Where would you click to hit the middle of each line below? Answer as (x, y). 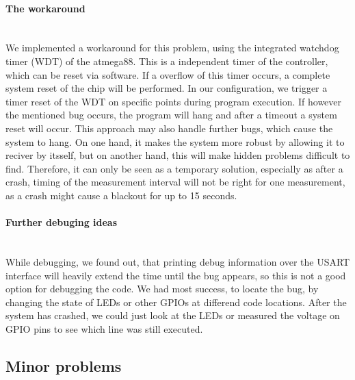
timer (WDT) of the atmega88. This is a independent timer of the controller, (167, 61)
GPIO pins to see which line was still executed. (104, 328)
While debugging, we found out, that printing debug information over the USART (178, 261)
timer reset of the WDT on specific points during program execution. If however (174, 101)
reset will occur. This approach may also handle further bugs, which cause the (169, 128)
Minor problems (64, 365)
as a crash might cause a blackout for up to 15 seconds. (121, 195)
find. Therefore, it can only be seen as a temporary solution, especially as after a (174, 168)
